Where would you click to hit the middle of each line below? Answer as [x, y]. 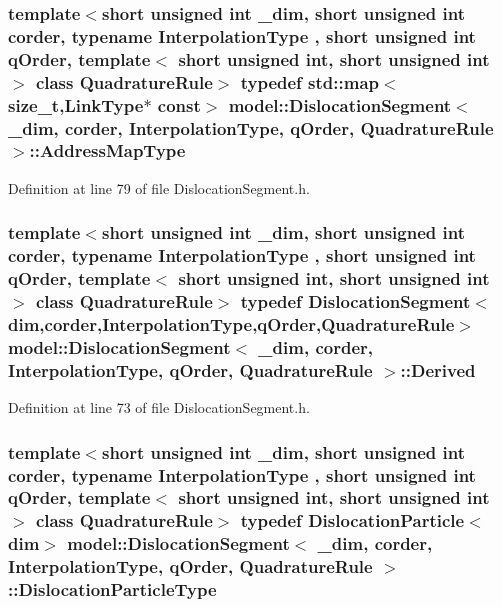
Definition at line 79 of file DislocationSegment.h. [159, 187]
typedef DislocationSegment [355, 301]
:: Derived [438, 369]
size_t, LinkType [76, 104]
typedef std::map [310, 81]
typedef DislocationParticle [352, 520]
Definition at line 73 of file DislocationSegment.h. [159, 407]
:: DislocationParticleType [112, 589]
